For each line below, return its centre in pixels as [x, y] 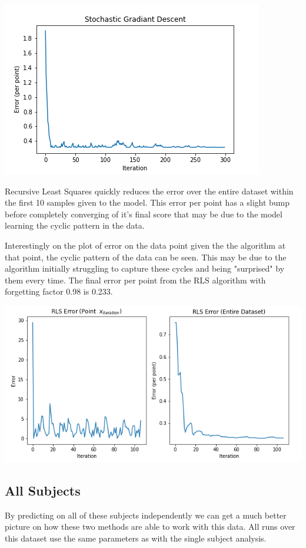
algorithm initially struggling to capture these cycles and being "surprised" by [145, 268]
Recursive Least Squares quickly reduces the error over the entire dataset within [149, 191]
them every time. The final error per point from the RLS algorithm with [135, 280]
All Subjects [43, 491]
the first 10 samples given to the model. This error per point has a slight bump [147, 202]
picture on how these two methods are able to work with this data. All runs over [150, 526]
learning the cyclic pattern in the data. [75, 225]
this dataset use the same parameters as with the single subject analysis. [136, 538]
